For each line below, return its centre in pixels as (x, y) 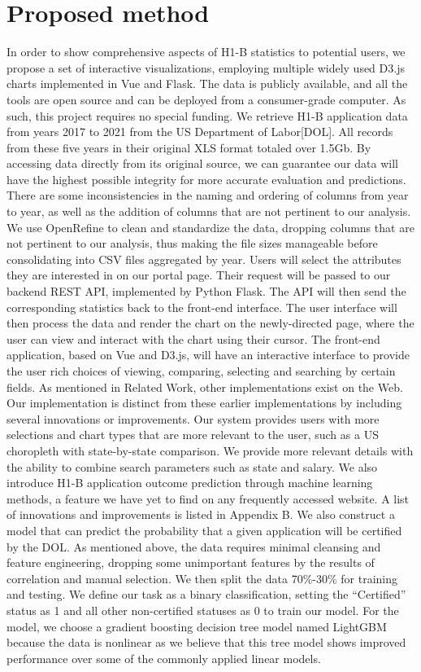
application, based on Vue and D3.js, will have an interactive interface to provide (208, 355)
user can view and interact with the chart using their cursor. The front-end (193, 338)
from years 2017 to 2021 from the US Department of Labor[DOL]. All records (200, 132)
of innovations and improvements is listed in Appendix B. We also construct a (201, 514)
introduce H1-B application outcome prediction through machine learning (190, 483)
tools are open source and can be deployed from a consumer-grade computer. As (206, 99)
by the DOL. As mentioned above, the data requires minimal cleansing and (194, 546)
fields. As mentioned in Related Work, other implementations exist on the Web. (205, 387)
